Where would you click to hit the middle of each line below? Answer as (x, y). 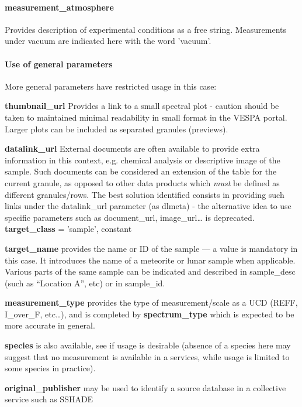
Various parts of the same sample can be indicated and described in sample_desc (150, 271)
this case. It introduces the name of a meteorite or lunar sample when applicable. (150, 260)
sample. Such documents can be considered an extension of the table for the (141, 171)
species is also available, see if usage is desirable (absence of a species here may (148, 345)
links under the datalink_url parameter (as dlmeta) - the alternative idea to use (148, 206)
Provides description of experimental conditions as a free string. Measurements (146, 29)
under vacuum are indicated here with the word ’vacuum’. (108, 41)
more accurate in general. (50, 325)
